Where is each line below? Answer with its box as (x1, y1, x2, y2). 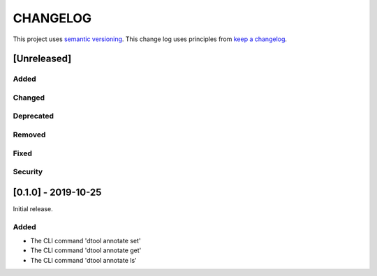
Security (13, 167, 43, 177)
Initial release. (13, 204, 53, 213)
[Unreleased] (13, 53, 72, 65)
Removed (13, 130, 46, 139)
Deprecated (13, 112, 54, 121)
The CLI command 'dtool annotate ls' (30, 256, 137, 264)
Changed (13, 93, 45, 102)
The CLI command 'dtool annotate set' (30, 236, 141, 245)
